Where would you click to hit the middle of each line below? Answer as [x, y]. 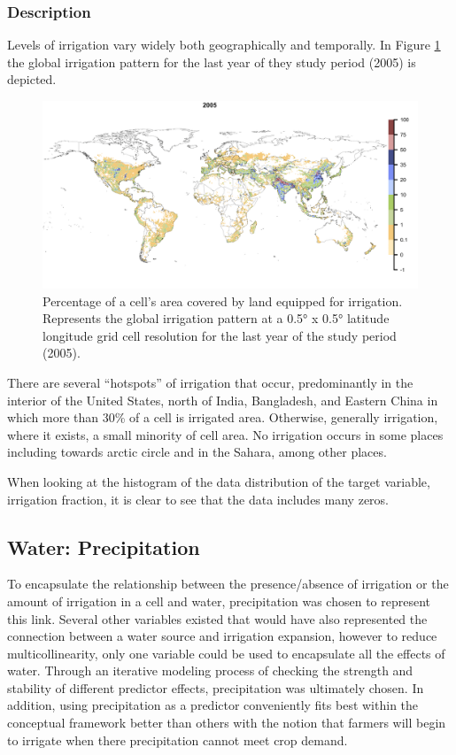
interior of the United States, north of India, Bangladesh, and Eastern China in [223, 400]
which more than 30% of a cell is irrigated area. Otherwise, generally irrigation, [223, 417]
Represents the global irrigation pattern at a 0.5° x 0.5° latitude [216, 318]
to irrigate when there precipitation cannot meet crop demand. [178, 740]
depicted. [32, 79]
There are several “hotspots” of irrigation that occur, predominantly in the [210, 382]
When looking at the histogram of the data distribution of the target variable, [219, 481]
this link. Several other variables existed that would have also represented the [217, 618]
